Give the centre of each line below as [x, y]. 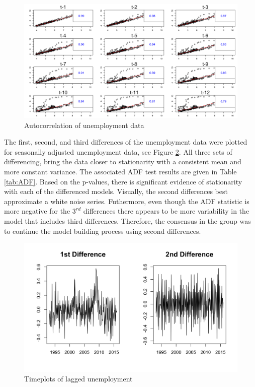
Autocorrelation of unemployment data [84, 125]
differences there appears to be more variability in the [166, 211]
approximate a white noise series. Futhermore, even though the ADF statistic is [127, 201]
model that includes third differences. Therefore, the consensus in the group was [127, 221]
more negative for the [37, 211]
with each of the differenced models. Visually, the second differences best [116, 191]
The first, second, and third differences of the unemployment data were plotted [126, 142]
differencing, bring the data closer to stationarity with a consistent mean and [123, 162]
